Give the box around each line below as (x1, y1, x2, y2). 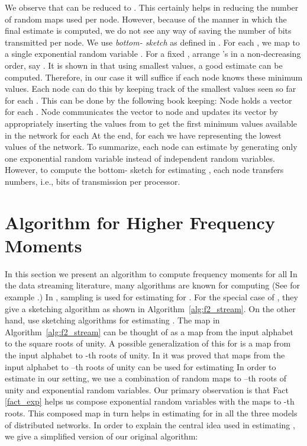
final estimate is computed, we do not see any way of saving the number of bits (5, 24, 292, 37)
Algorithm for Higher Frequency (5, 210, 275, 234)
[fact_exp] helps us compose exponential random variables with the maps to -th (5, 395, 295, 408)
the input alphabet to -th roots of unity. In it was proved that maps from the (5, 348, 285, 361)
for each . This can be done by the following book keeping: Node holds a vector (5, 94, 292, 106)
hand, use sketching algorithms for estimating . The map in (5, 314, 220, 326)
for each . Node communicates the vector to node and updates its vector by (5, 105, 278, 118)
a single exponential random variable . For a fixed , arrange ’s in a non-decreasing (5, 47, 301, 60)
